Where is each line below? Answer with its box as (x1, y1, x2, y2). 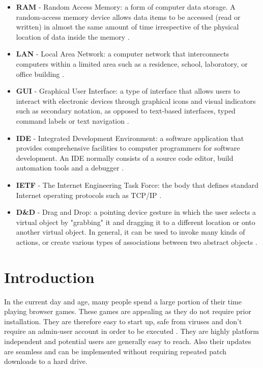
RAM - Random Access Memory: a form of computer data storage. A (16, 2, 236, 12)
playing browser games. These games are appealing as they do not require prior (4, 306, 251, 317)
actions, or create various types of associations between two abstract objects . (16, 236, 257, 247)
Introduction (4, 266, 95, 287)
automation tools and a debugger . (16, 162, 124, 173)
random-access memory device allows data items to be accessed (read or (16, 11, 241, 22)
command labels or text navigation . (16, 115, 129, 126)
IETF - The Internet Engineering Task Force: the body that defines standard (16, 179, 259, 190)
